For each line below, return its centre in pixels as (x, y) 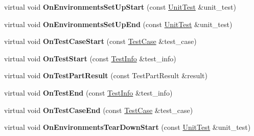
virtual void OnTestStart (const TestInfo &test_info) (90, 58)
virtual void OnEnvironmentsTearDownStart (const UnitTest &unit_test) (128, 127)
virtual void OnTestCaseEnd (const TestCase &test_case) (99, 110)
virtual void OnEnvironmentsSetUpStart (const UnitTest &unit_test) (120, 7)
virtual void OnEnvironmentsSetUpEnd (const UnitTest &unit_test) (118, 24)
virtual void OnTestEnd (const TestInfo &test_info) (88, 92)
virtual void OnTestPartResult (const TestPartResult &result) (106, 75)
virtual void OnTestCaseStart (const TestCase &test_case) (100, 41)
